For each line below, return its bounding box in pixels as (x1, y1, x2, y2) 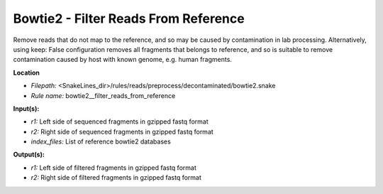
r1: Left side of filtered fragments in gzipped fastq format (30, 163, 196, 172)
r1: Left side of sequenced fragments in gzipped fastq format (30, 117, 209, 126)
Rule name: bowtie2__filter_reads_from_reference (30, 91, 176, 99)
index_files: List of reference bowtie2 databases (30, 137, 172, 146)
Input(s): (13, 104, 40, 113)
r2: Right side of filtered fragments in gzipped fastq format (30, 173, 202, 182)
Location (13, 68, 40, 77)
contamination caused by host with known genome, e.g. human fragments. (13, 55, 232, 64)
